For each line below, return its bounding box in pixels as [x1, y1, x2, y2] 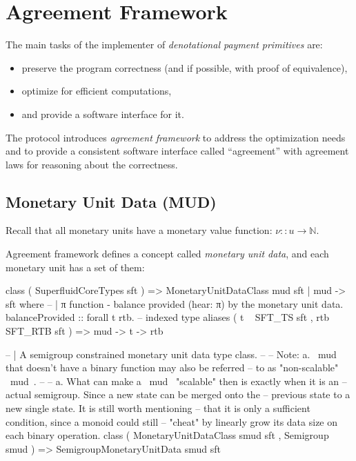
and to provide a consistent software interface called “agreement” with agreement [6, 144, 349, 158]
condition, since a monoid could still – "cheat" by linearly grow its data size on [6, 414, 338, 429]
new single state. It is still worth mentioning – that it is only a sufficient [6, 401, 310, 415]
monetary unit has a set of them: [6, 259, 145, 274]
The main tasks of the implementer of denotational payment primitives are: [6, 37, 323, 52]
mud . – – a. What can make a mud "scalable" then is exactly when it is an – [10, 373, 347, 388]
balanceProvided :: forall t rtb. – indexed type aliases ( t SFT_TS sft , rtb [6, 310, 330, 324]
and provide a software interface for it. [21, 106, 184, 121]
